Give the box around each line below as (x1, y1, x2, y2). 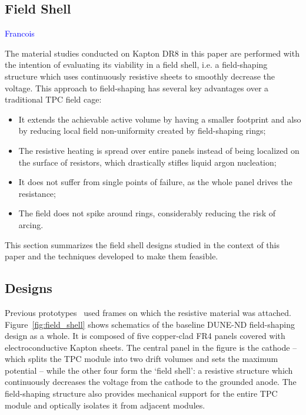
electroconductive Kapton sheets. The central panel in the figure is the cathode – (5, 341, 297, 353)
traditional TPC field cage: (5, 93, 102, 106)
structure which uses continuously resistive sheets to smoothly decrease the (5, 70, 275, 82)
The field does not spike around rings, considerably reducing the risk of (18, 207, 275, 219)
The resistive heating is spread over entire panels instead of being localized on (18, 144, 300, 156)
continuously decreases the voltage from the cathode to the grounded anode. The (5, 376, 297, 388)
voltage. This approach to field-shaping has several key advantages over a (5, 81, 269, 94)
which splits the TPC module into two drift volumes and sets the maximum (5, 353, 278, 365)
